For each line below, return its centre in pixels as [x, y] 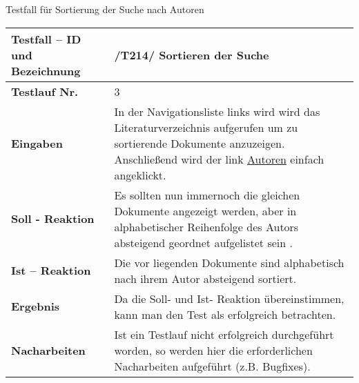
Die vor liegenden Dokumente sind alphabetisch [229, 262]
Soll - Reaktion [53, 219]
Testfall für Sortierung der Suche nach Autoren [105, 9]
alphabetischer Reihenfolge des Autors [206, 226]
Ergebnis [36, 306]
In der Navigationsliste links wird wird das [217, 111]
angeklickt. [140, 175]
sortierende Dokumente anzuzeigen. [200, 143]
